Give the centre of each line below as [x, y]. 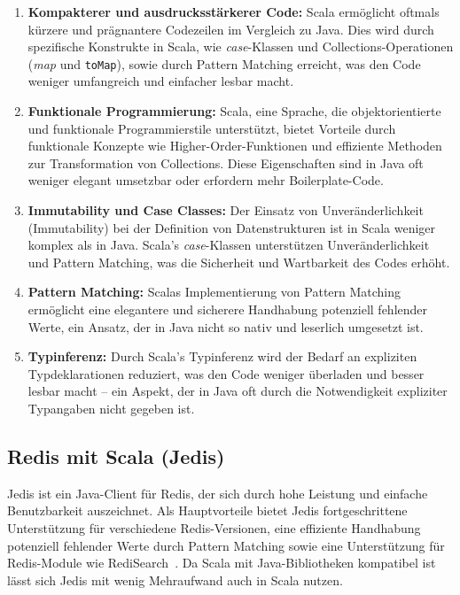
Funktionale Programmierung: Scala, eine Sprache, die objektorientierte [234, 111]
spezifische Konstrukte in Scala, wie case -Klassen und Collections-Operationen [241, 46]
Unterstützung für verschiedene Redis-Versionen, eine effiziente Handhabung [214, 527]
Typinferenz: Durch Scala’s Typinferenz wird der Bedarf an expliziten [222, 356]
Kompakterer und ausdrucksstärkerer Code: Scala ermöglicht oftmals [234, 12]
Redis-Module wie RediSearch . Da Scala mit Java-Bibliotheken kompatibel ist [222, 563]
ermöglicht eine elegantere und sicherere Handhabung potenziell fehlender [228, 309]
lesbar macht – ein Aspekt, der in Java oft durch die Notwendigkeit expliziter [238, 391]
